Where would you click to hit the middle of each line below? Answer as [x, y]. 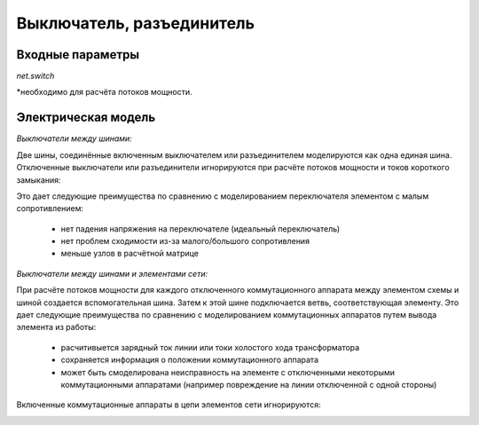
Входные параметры [78, 55]
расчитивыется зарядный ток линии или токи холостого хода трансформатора [210, 347]
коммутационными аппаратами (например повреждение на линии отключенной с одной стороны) [249, 385]
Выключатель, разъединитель [136, 23]
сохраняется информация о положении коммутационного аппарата [190, 360]
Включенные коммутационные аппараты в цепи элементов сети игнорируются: [169, 405]
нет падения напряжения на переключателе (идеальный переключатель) [200, 228]
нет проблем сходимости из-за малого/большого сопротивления [185, 241]
